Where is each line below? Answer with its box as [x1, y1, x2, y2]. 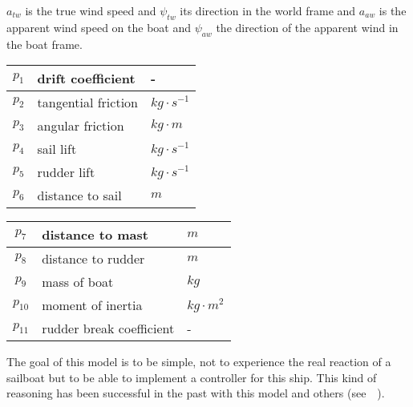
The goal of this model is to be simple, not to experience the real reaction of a [6, 353, 391, 370]
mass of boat [42, 272, 114, 292]
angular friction [37, 116, 124, 135]
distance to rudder [42, 249, 145, 268]
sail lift [37, 139, 77, 159]
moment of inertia [42, 296, 143, 315]
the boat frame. [6, 35, 83, 52]
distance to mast [42, 225, 148, 244]
